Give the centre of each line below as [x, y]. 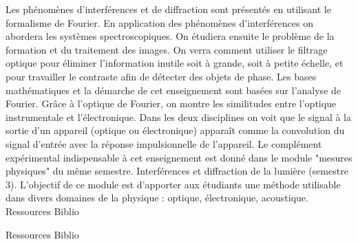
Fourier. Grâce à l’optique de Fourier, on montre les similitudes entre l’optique [171, 103]
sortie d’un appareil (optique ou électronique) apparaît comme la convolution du [175, 130]
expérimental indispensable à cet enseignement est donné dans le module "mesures [179, 157]
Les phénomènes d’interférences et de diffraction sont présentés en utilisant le [168, 9]
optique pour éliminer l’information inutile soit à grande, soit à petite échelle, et [175, 63]
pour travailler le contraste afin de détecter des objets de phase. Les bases [161, 76]
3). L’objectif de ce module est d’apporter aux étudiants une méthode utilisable [173, 184]
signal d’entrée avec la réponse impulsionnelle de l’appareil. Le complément [164, 143]
